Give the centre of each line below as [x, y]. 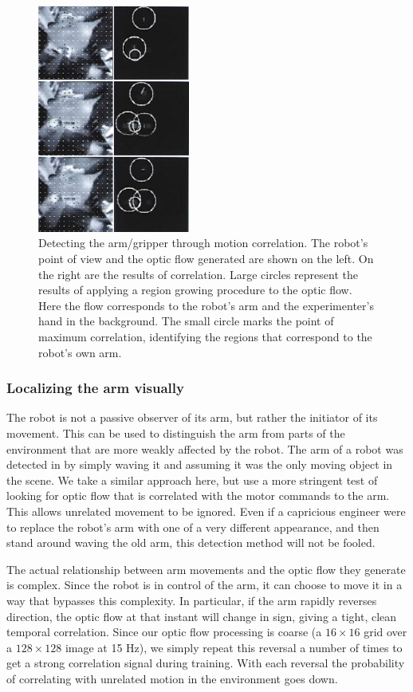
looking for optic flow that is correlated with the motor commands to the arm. [198, 495]
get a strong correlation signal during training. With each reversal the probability [206, 663]
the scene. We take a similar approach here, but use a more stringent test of [192, 480]
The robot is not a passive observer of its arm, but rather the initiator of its [192, 417]
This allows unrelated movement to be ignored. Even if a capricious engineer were [206, 511]
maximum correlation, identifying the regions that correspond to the [205, 337]
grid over [385, 632]
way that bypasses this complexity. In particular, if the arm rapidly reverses [192, 600]
